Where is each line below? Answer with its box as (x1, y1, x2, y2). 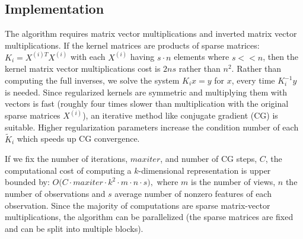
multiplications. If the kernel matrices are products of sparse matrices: (5, 39, 260, 51)
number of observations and (5, 187, 106, 200)
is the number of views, (191, 176, 276, 188)
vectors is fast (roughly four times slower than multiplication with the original (5, 97, 289, 110)
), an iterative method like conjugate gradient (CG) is (82, 109, 278, 122)
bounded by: (5, 176, 50, 188)
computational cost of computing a (5, 164, 132, 176)
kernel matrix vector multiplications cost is (5, 62, 161, 75)
